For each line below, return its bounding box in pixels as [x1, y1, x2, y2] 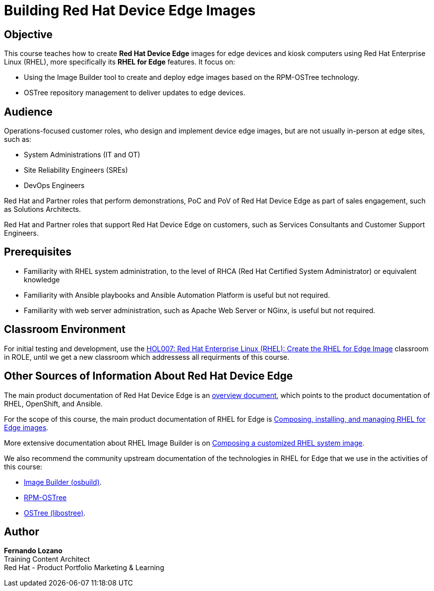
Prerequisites [4, 246, 71, 259]
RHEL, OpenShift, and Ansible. [4, 399, 103, 408]
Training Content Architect [4, 555, 90, 564]
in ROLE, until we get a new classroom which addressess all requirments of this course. [4, 352, 290, 361]
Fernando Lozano [4, 546, 62, 555]
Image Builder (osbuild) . [24, 477, 102, 486]
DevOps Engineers [24, 181, 85, 190]
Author [4, 525, 39, 538]
